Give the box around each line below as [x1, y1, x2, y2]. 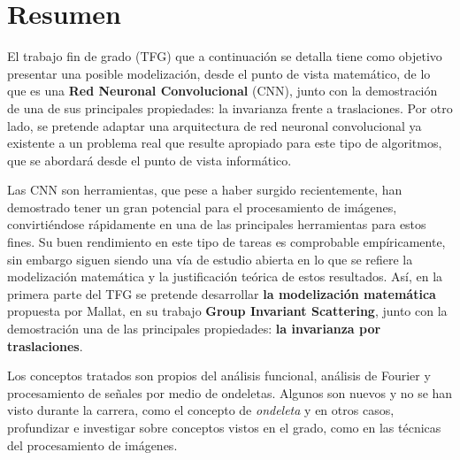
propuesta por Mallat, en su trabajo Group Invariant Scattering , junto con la [7, 302, 448, 320]
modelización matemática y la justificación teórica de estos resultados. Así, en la [7, 267, 443, 286]
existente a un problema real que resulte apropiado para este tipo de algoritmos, [7, 134, 442, 152]
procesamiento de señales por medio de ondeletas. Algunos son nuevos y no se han [7, 383, 453, 402]
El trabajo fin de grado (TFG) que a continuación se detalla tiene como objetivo [7, 47, 442, 65]
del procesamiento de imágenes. [7, 435, 178, 454]
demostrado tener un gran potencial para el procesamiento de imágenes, [7, 197, 397, 216]
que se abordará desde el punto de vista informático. [7, 150, 292, 169]
